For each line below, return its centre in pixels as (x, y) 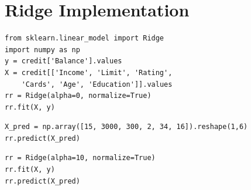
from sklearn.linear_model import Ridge (85, 38)
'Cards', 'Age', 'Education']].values (97, 84)
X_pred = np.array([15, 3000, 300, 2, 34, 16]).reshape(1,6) (126, 127)
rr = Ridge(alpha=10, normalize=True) (80, 158)
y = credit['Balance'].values (63, 61)
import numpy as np (42, 50)
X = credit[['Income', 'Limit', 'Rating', (89, 72)
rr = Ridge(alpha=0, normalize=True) (78, 96)
